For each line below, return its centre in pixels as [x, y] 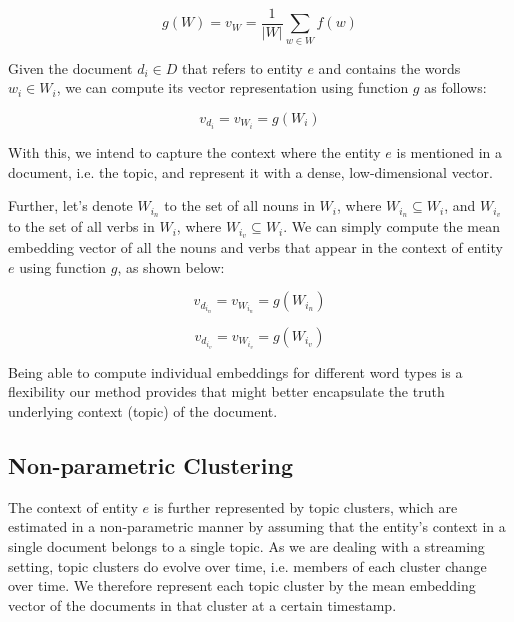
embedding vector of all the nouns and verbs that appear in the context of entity [255, 246]
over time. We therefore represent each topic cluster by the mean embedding [242, 585]
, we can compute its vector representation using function [232, 87]
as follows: [455, 87]
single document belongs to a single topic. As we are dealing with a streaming [246, 545]
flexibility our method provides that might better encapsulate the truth [226, 391]
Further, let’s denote [70, 205]
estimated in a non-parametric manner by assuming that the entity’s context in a [257, 526]
